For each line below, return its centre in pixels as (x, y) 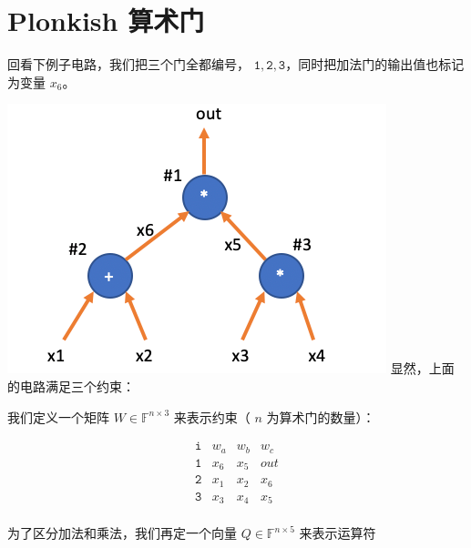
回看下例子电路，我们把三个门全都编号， (128, 64)
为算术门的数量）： (321, 416)
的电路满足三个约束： (71, 386)
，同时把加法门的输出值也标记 (375, 64)
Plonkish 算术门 (106, 20)
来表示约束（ (212, 416)
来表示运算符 (338, 533)
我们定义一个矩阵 (58, 416)
